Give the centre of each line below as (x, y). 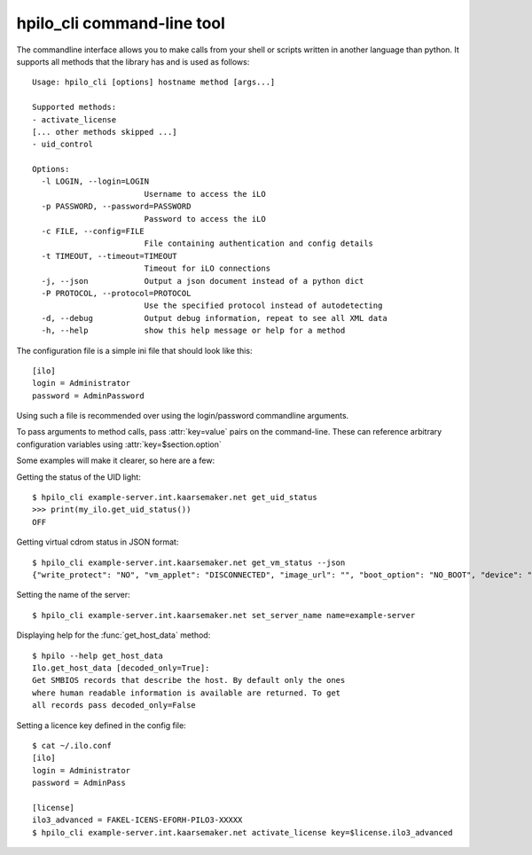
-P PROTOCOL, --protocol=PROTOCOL (116, 293)
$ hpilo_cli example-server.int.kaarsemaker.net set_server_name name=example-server (224, 615)
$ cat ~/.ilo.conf (72, 745)
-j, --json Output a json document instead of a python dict (203, 281)
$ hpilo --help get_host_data (98, 655)
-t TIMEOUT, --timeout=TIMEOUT (109, 256)
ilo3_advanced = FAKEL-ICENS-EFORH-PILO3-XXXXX (137, 820)
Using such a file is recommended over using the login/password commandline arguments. (183, 416)
